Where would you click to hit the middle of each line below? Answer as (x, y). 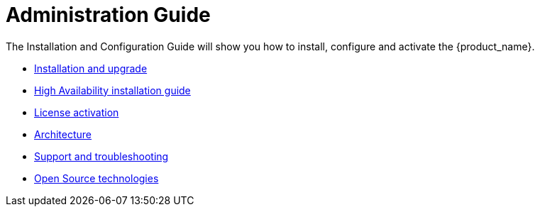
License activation (77, 112)
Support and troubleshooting (101, 156)
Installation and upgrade (91, 68)
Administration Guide (108, 15)
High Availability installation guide (112, 90)
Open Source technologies (97, 178)
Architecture (63, 134)
